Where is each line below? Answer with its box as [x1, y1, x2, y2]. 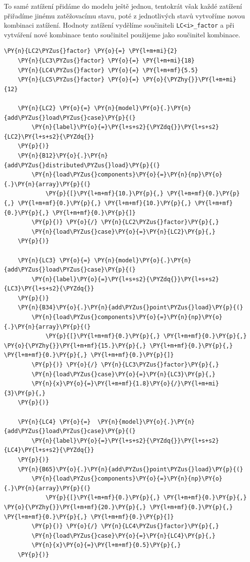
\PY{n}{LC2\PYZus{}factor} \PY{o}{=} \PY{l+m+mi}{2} [4, 48, 177, 55]
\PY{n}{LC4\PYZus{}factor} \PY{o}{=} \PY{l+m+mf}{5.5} [17, 66, 198, 74]
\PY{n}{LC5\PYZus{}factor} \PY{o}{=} [17, 76, 140, 83]
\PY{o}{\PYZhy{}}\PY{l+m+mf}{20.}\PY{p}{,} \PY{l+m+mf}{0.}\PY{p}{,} [4, 503, 233, 511]
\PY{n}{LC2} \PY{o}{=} [17, 105, 91, 112]
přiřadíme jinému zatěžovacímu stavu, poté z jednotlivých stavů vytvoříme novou [4, 10, 245, 20]
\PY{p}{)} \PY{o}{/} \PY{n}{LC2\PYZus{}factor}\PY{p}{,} [31, 219, 219, 226]
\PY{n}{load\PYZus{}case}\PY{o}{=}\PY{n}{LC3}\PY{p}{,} [31, 370, 216, 378]
